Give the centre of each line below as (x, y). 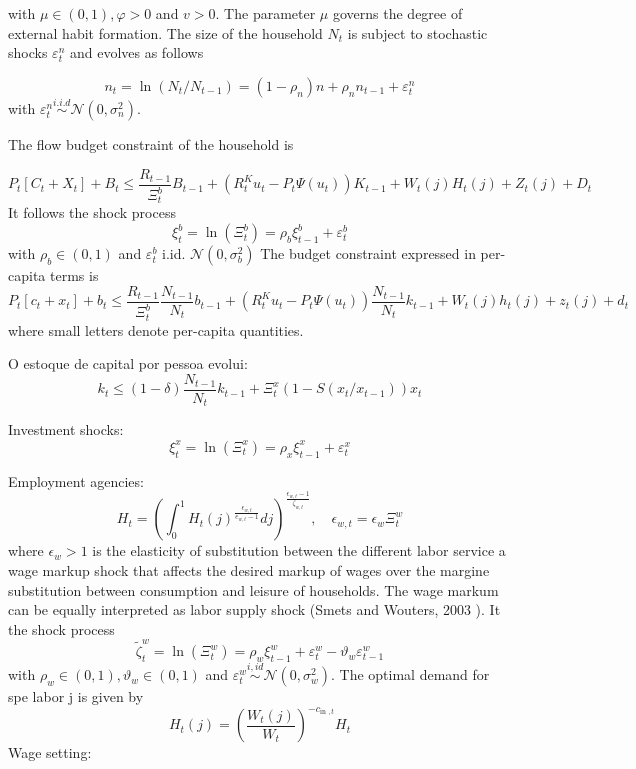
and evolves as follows (136, 52)
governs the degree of (397, 13)
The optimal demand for (414, 674)
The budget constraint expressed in (368, 253)
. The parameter (265, 13)
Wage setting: (50, 752)
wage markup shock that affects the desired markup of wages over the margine (249, 570)
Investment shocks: (66, 429)
